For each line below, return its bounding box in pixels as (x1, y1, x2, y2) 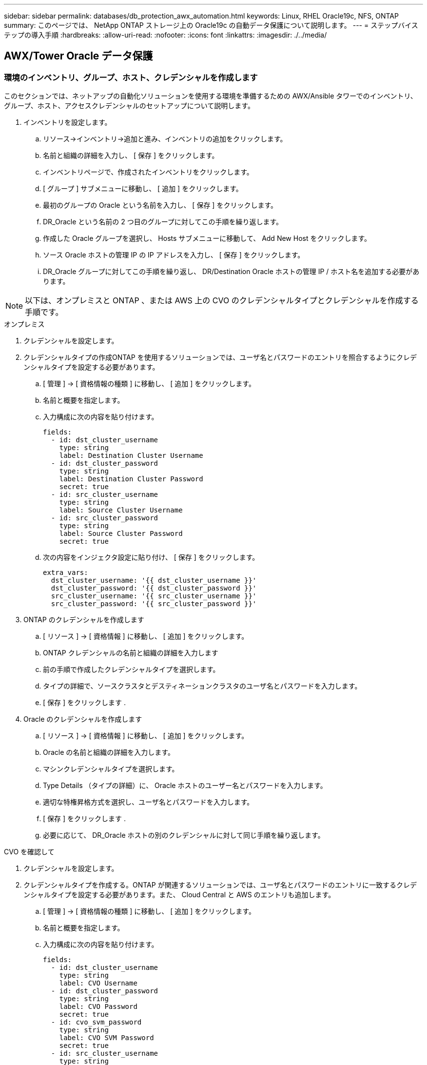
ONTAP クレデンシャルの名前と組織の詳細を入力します (43, 649, 218, 657)
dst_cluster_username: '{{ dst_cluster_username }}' (51, 576, 257, 585)
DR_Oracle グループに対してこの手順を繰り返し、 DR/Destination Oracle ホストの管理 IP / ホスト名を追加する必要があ (43, 267, 420, 276)
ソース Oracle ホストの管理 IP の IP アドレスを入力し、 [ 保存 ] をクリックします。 (43, 251, 305, 259)
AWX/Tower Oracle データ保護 (4, 50, 153, 62)
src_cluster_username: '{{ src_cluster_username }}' (51, 592, 257, 600)
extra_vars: (43, 569, 88, 577)
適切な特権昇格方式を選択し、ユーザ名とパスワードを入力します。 (43, 798, 254, 807)
